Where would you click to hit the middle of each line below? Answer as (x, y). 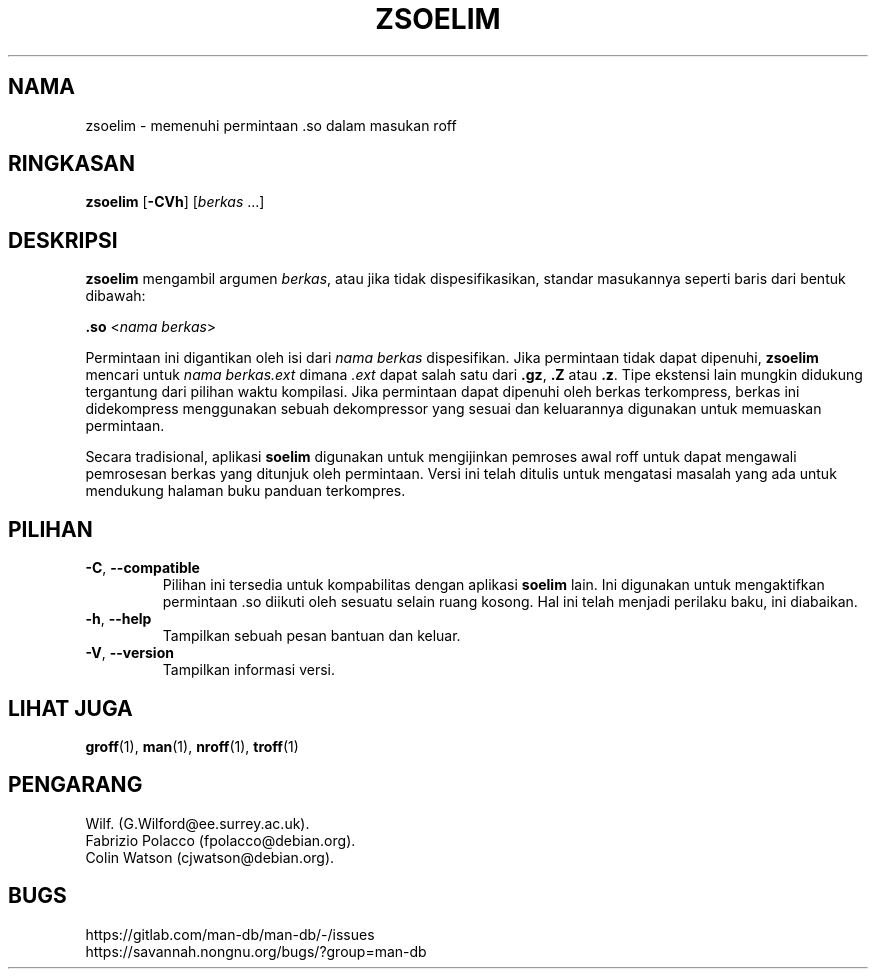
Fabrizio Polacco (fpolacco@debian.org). (220, 840)
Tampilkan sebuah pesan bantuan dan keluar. (311, 636)
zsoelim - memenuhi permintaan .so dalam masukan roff (271, 125)
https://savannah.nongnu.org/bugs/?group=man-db (256, 951)
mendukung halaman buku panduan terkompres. (245, 491)
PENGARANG (75, 785)
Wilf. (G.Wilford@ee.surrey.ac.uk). (197, 823)
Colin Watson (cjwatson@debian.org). (210, 857)
